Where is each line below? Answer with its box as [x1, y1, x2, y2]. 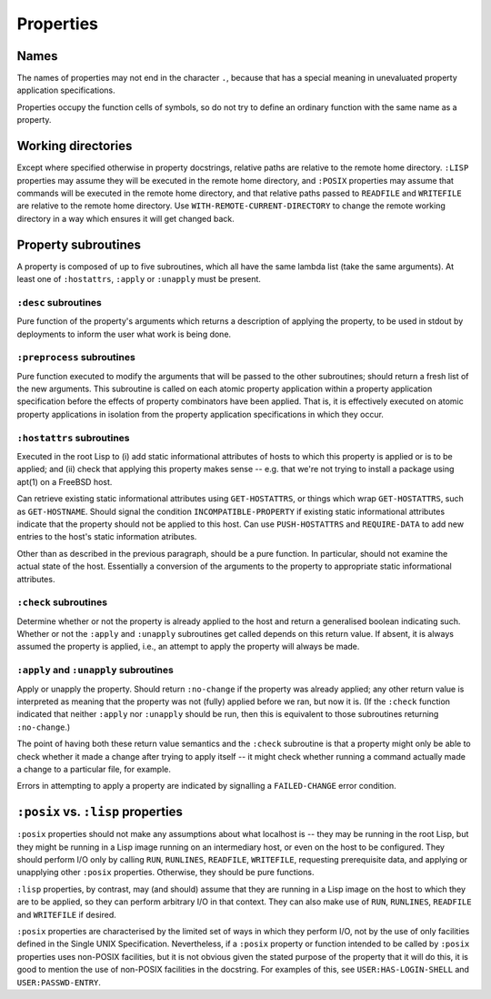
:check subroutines [16, 596, 108, 609]
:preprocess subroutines [16, 351, 135, 364]
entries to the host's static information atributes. [16, 531, 197, 542]
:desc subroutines [16, 296, 102, 308]
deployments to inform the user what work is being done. [16, 328, 232, 339]
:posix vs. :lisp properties [16, 804, 184, 820]
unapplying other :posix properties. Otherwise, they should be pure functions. [16, 867, 315, 878]
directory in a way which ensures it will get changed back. [16, 213, 235, 224]
